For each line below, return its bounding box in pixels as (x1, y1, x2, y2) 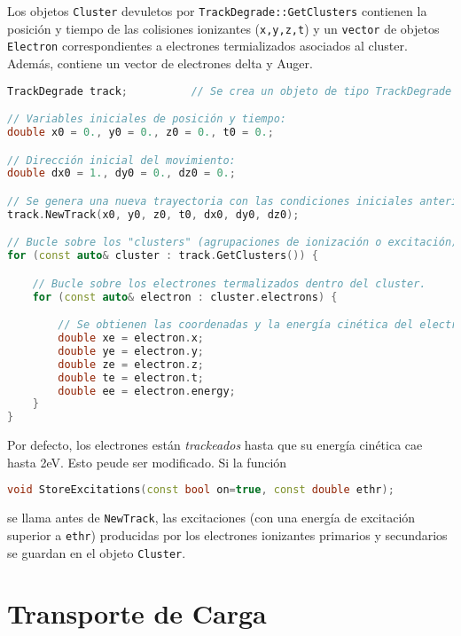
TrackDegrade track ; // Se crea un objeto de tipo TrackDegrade (7, 84, 452, 98)
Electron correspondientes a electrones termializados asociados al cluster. (7, 36, 408, 55)
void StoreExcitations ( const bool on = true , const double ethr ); (7, 483, 395, 497)
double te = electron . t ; (58, 371, 204, 384)
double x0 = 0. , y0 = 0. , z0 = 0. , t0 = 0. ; (7, 125, 274, 138)
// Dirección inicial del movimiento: (7, 153, 236, 167)
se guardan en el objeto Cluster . (7, 543, 186, 561)
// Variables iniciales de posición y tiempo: (7, 113, 286, 126)
